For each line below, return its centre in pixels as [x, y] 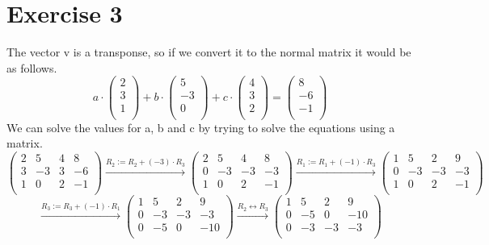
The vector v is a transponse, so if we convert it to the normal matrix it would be [209, 52]
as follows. [32, 67]
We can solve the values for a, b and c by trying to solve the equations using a [201, 127]
